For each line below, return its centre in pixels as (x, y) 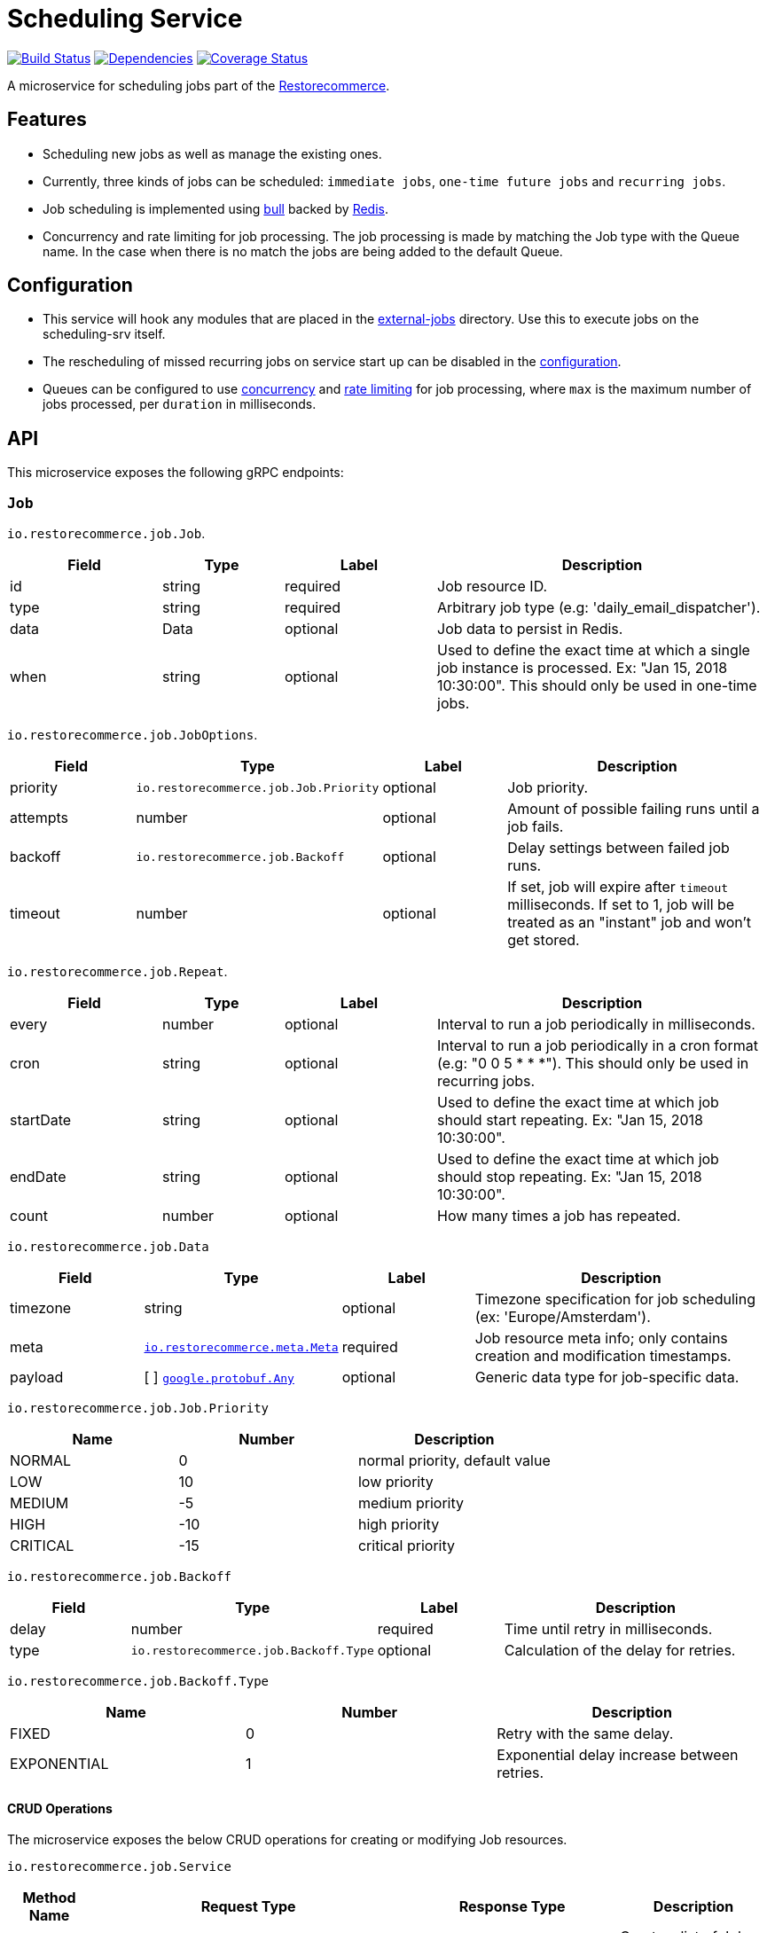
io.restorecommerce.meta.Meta (241, 1347)
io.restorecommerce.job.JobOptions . (133, 735)
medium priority (411, 1503)
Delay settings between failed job (618, 848)
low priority (395, 1482)
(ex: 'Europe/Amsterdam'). (563, 1317)
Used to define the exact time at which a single (594, 650)
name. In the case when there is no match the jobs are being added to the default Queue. (303, 251)
